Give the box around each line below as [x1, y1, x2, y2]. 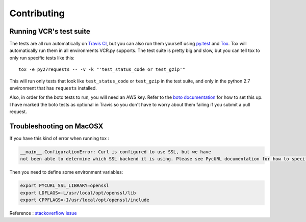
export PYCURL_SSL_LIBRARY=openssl [20, 183, 109, 188]
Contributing [9, 8, 65, 19]
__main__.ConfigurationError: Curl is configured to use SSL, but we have [20, 149, 212, 155]
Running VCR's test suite [9, 27, 90, 36]
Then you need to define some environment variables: [9, 169, 123, 175]
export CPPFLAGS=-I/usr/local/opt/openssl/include [20, 197, 150, 203]
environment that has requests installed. [9, 85, 97, 91]
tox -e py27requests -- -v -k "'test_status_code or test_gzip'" [18, 67, 186, 72]
